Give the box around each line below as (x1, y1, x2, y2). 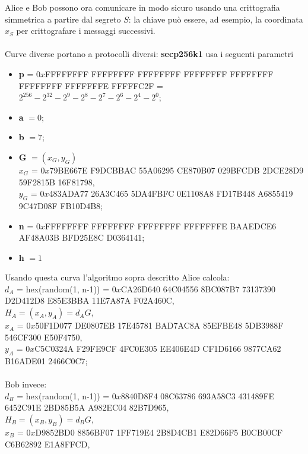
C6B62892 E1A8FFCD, (5, 437, 90, 450)
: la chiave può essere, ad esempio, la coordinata (128, 12, 303, 25)
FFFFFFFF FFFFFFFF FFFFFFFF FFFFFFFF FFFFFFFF (45, 67, 274, 80)
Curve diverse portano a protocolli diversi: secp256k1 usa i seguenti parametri (5, 48, 294, 60)
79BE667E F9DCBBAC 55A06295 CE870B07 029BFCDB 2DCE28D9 (49, 163, 304, 176)
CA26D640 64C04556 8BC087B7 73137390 (120, 282, 276, 295)
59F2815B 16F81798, (18, 175, 95, 188)
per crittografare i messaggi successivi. (16, 24, 155, 37)
